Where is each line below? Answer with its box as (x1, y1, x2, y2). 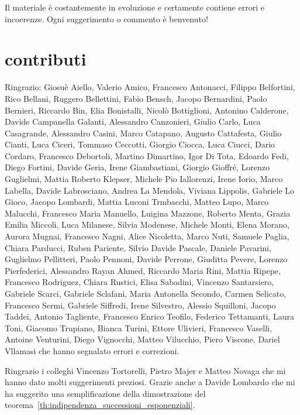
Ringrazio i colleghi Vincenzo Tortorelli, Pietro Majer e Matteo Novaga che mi (5, 364, 286, 376)
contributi (5, 47, 87, 71)
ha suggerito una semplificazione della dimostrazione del (5, 387, 206, 399)
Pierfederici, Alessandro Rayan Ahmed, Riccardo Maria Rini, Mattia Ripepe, (5, 264, 281, 276)
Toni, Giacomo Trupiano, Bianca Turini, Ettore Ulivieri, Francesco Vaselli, (5, 321, 272, 334)
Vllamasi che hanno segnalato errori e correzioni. (5, 344, 180, 356)
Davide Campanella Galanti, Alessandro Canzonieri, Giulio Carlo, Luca (5, 115, 261, 128)
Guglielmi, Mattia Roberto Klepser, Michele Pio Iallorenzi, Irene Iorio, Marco (5, 173, 283, 185)
